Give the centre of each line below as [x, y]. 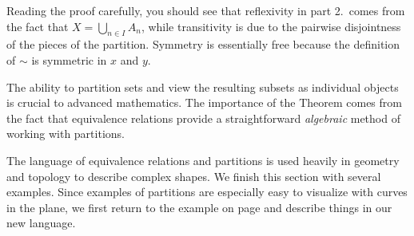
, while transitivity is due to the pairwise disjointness [271, 26]
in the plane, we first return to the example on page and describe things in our [199, 207]
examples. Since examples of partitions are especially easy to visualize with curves [207, 192]
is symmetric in [69, 59]
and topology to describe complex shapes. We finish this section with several [194, 176]
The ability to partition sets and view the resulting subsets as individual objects [203, 87]
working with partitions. [66, 134]
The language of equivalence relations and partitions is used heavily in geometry [203, 160]
